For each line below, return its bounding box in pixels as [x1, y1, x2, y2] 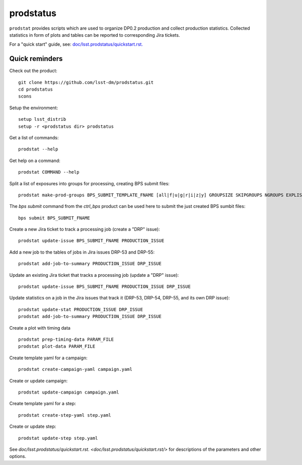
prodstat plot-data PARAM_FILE [18, 344, 96, 349]
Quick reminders [9, 54, 63, 63]
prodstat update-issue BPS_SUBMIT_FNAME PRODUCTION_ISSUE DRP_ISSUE [18, 284, 191, 289]
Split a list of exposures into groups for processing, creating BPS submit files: [9, 180, 170, 186]
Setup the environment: [9, 105, 58, 111]
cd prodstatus [18, 87, 53, 93]
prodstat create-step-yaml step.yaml [18, 412, 112, 418]
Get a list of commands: [9, 134, 59, 140]
